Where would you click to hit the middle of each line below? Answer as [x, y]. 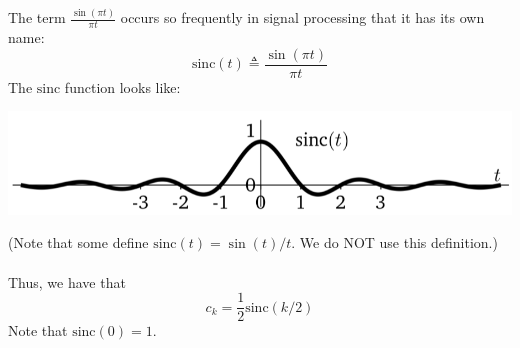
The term [37, 17]
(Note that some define [78, 242]
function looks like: [122, 86]
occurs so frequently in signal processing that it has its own [302, 17]
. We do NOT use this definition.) [394, 242]
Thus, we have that [67, 281]
